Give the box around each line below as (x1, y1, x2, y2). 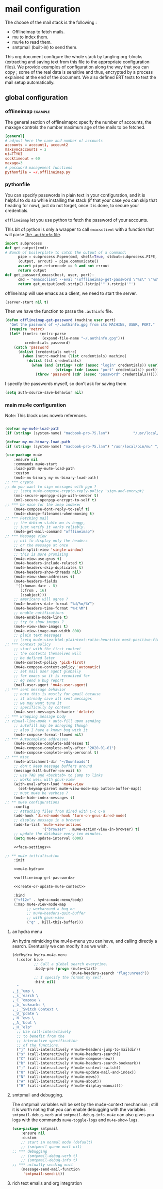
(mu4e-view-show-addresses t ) (14, 575, 75, 579)
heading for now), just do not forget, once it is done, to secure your (5, 202, 139, 208)
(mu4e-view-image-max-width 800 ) (14, 628, 81, 633)
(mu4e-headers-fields (14, 578, 57, 584)
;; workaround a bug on (26, 906, 75, 911)
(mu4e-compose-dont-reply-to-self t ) (14, 507, 90, 512)
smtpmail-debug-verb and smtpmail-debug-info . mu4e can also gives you (12, 1112, 154, 1118)
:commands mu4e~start (14, 462, 57, 466)
